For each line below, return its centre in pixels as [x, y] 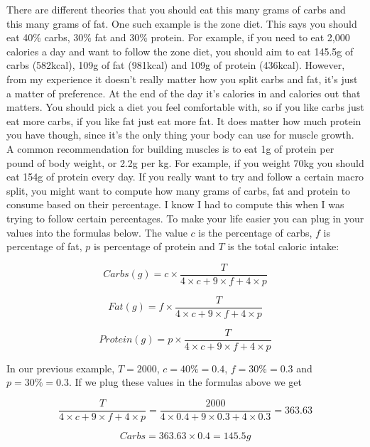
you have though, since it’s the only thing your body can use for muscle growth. [180, 135]
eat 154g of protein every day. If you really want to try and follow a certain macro [185, 177]
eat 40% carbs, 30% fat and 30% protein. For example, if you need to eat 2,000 [178, 37]
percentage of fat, [44, 246]
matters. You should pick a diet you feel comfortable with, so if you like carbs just [185, 107]
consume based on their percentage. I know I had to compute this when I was [175, 204]
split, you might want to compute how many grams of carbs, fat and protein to [179, 190]
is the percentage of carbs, [255, 232]
